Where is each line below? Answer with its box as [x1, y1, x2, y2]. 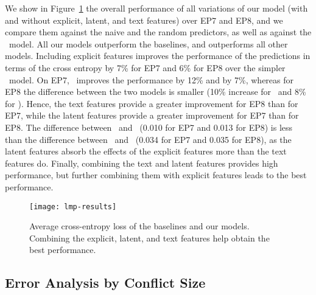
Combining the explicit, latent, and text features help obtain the [29, 231, 270, 244]
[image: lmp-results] [29, 202, 117, 211]
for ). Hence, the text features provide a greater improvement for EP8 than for [5, 97, 298, 109]
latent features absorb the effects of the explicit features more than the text [5, 145, 287, 158]
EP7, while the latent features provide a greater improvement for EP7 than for [5, 109, 299, 122]
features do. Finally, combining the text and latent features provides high [5, 156, 278, 169]
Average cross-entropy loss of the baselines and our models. [29, 220, 250, 232]
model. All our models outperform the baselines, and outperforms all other [9, 37, 288, 50]
